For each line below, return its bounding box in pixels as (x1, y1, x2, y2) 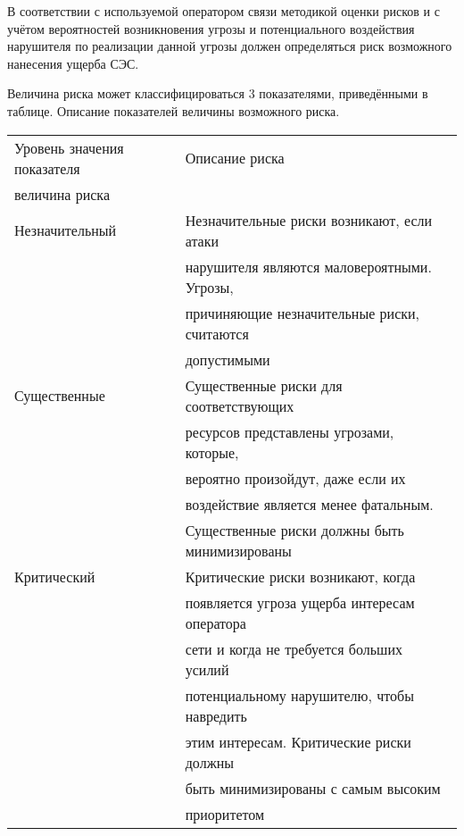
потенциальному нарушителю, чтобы (185, 684, 414, 706)
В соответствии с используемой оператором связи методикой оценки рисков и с (7, 2, 440, 20)
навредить (185, 705, 247, 726)
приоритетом (185, 803, 265, 824)
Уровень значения (14, 137, 124, 158)
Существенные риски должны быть (185, 519, 404, 540)
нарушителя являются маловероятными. (185, 255, 432, 277)
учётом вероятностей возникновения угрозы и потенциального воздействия (7, 19, 415, 38)
